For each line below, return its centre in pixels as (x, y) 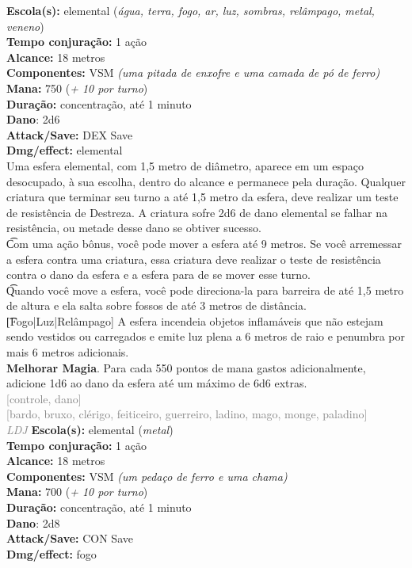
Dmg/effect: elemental (65, 150)
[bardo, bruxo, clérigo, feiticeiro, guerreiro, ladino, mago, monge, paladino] (187, 414)
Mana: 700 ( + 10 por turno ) (77, 492)
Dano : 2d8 (33, 522)
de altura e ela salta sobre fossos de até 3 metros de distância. (156, 305)
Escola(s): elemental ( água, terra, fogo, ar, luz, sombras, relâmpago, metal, (191, 10)
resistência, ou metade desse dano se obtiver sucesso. (134, 228)
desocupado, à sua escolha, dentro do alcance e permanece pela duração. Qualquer (206, 181)
